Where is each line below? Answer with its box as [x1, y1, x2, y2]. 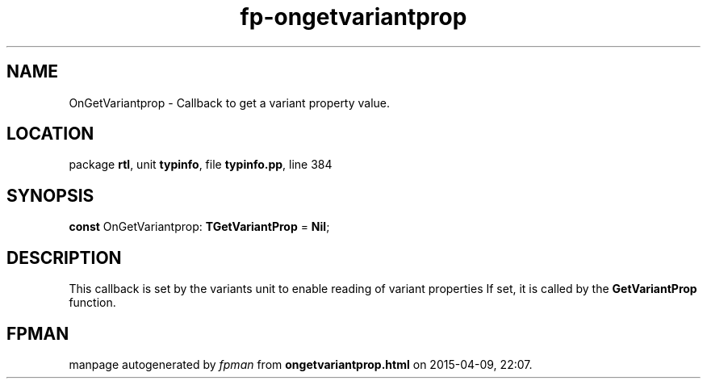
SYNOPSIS [6, 185, 94, 206]
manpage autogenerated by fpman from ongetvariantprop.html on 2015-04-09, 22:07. [69, 357, 533, 371]
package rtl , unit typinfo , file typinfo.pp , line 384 [69, 157, 333, 172]
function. [69, 295, 116, 310]
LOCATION [6, 123, 94, 144]
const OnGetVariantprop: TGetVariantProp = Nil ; [69, 220, 330, 234]
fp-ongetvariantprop [240, 3, 467, 31]
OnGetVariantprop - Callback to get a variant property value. [69, 95, 391, 110]
